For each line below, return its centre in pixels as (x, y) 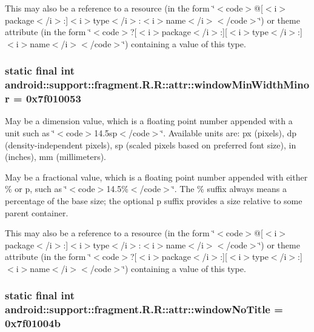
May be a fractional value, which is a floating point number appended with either (156, 177)
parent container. (37, 212)
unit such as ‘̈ (30, 133)
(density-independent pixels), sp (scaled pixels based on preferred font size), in (151, 144)
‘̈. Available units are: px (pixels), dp (229, 133)
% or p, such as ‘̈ (36, 189)
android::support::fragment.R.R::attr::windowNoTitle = (144, 309)
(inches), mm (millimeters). (56, 157)
